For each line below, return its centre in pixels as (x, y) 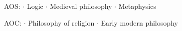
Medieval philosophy (81, 6)
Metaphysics (137, 6)
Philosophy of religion (61, 22)
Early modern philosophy (139, 22)
